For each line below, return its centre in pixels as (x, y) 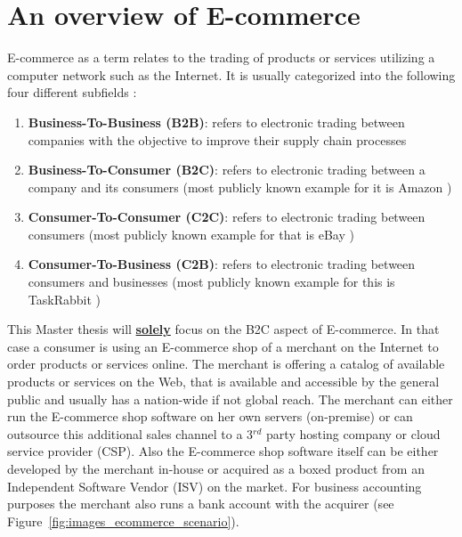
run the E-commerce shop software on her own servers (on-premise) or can (210, 416)
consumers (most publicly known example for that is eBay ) (191, 234)
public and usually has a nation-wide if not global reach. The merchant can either (230, 399)
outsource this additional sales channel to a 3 (130, 433)
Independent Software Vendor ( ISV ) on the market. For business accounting (215, 486)
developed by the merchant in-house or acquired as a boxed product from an (216, 468)
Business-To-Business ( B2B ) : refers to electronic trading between (216, 122)
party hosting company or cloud (353, 433)
